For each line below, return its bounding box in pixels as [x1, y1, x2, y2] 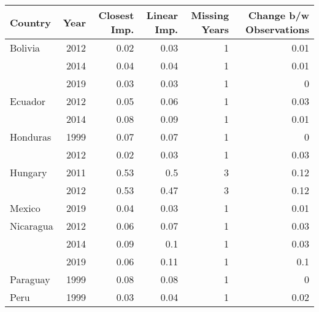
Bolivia [10, 41, 40, 55]
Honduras [10, 130, 52, 144]
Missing [191, 8, 229, 22]
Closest [98, 8, 134, 22]
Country [10, 15, 51, 29]
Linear [146, 8, 179, 22]
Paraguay [10, 272, 50, 286]
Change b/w [248, 8, 309, 22]
